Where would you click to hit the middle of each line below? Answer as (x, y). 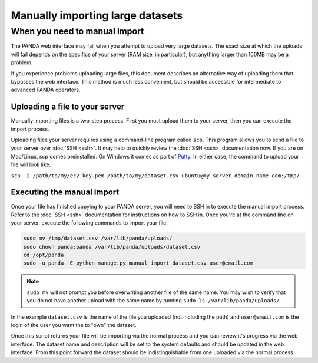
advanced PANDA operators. (46, 90)
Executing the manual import (65, 192)
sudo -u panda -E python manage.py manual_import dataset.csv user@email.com (138, 263)
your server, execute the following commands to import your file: (89, 223)
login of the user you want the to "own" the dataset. (74, 325)
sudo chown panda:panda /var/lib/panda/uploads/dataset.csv (112, 247)
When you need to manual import (77, 31)
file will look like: (31, 164)
